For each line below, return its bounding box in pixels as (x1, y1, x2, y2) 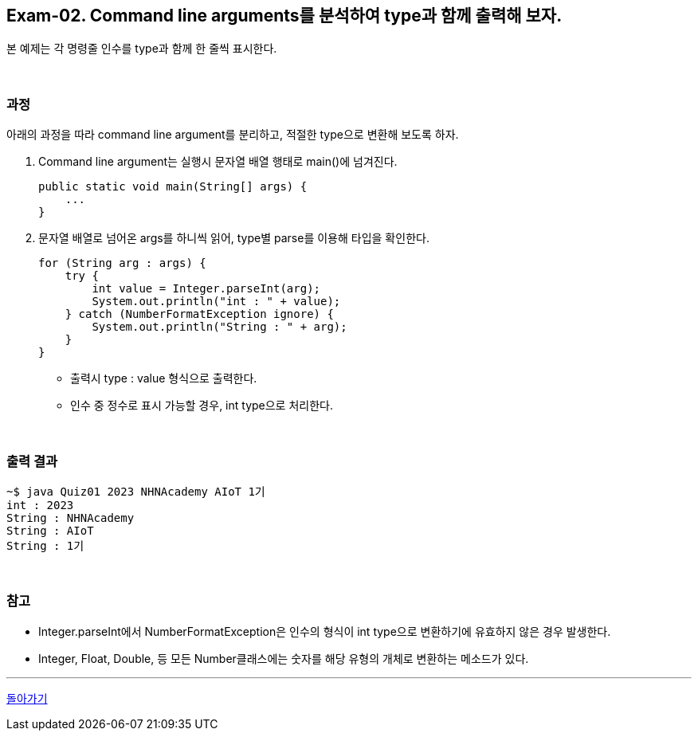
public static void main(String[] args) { (38, 180, 308, 194)
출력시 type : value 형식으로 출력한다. (70, 371, 257, 386)
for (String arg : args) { (38, 257, 206, 270)
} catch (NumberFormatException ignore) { (65, 308, 334, 321)
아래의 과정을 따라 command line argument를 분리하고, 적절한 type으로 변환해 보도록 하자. (6, 127, 459, 142)
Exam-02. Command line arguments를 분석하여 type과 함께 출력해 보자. (6, 6, 563, 25)
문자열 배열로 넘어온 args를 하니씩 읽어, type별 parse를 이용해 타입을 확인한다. (38, 231, 429, 245)
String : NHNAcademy (6, 511, 135, 524)
